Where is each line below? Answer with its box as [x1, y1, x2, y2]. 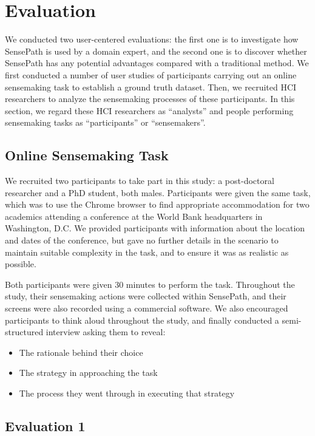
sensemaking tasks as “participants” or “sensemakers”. [5, 116, 206, 129]
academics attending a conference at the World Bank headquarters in [5, 209, 263, 222]
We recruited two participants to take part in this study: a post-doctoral [5, 174, 274, 187]
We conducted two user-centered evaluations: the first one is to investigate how [5, 33, 299, 46]
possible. [5, 257, 36, 270]
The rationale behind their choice [19, 346, 143, 358]
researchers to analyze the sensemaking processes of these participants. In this [5, 92, 295, 105]
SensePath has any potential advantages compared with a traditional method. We [5, 56, 309, 69]
